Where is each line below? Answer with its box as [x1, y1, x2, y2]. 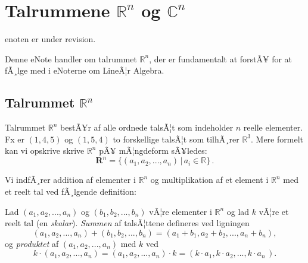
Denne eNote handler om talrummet [5, 52, 137, 65]
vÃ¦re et [259, 205, 289, 217]
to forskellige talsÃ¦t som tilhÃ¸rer [113, 132, 239, 145]
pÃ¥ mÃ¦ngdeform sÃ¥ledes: [99, 144, 207, 157]
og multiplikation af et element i [150, 173, 269, 186]
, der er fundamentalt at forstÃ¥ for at [149, 52, 293, 65]
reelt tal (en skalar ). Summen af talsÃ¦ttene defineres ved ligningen [5, 217, 250, 229]
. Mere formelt [251, 132, 303, 145]
